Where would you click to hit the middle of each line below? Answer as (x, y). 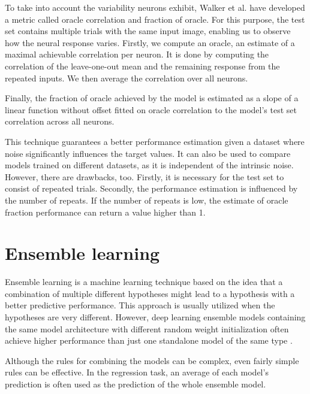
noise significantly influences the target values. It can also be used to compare (148, 153)
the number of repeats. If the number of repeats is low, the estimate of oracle (147, 200)
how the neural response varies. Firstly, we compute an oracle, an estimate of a (150, 42)
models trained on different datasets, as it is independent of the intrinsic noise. (149, 165)
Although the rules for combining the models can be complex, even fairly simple (152, 360)
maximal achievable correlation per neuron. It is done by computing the (137, 54)
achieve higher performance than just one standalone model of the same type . (149, 340)
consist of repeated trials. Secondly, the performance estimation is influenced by (151, 188)
